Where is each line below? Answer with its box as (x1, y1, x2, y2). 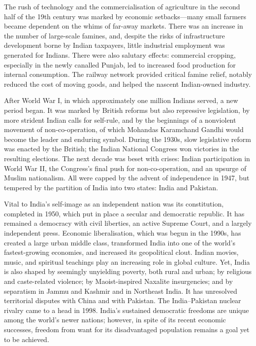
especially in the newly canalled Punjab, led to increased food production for (4, 59, 236, 69)
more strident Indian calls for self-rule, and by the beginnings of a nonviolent (4, 114, 236, 125)
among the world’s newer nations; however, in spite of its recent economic (4, 314, 226, 325)
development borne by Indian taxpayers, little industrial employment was (4, 40, 225, 50)
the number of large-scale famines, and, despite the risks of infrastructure (4, 30, 225, 40)
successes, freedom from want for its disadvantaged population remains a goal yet (4, 324, 250, 334)
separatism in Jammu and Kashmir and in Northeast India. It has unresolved (4, 285, 237, 296)
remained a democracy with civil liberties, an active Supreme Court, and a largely (4, 218, 252, 228)
